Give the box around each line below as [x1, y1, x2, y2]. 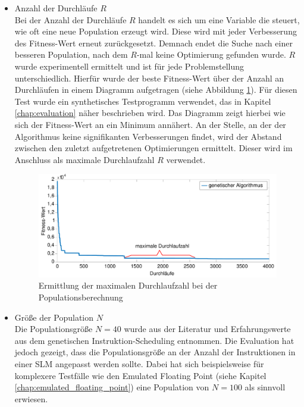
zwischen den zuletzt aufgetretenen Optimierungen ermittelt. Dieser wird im [14, 142, 293, 154]
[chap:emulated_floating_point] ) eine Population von [14, 381, 209, 393]
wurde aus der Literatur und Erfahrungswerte [124, 323, 291, 335]
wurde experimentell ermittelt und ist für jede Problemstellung [14, 60, 244, 72]
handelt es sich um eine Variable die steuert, [138, 13, 300, 26]
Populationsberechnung [38, 291, 123, 303]
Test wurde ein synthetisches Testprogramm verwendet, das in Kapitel [14, 95, 271, 107]
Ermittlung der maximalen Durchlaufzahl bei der [38, 279, 218, 292]
